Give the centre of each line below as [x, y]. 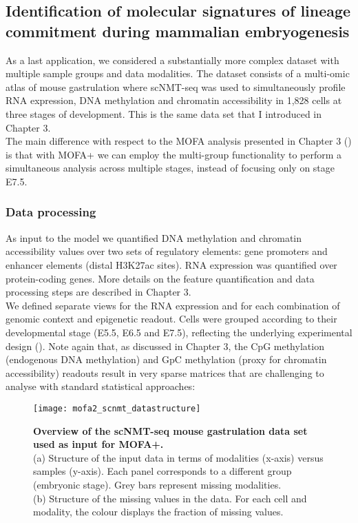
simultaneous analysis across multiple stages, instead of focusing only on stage [170, 168]
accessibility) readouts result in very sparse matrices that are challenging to [165, 372]
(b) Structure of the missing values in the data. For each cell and [170, 498]
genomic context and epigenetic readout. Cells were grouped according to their [171, 319]
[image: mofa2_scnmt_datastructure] [117, 408]
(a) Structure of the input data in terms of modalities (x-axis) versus [178, 457]
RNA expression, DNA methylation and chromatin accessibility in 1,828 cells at [174, 100]
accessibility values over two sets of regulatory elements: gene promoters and [167, 251]
